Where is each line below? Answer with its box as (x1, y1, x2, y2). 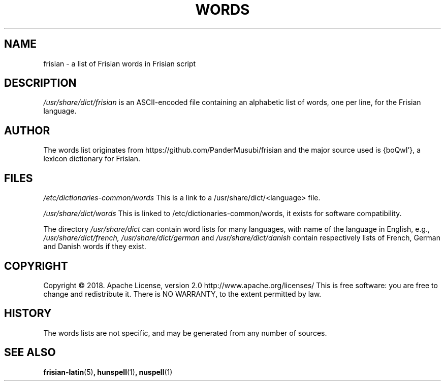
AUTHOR (4, 124, 50, 137)
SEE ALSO (4, 346, 56, 359)
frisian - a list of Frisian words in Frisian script (43, 59, 196, 68)
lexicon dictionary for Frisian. (43, 154, 140, 163)
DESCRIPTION (4, 77, 77, 90)
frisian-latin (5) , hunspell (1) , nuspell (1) (43, 367, 173, 376)
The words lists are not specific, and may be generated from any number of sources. (43, 328, 327, 337)
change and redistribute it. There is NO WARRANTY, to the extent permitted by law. (43, 289, 322, 298)
